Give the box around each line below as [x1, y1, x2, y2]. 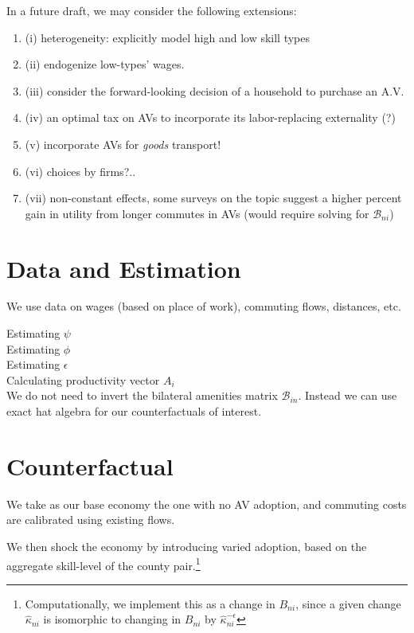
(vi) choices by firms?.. [25, 162, 136, 179]
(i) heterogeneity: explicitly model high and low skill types [25, 29, 310, 45]
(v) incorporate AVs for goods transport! [25, 135, 221, 152]
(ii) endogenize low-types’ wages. [25, 56, 185, 72]
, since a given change [295, 595, 401, 612]
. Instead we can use [298, 387, 397, 404]
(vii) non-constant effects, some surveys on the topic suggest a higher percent [25, 190, 402, 206]
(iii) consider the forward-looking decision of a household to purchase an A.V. [25, 82, 404, 99]
